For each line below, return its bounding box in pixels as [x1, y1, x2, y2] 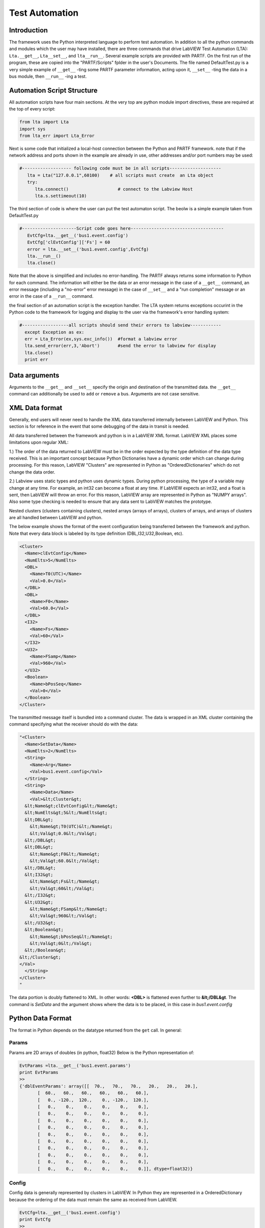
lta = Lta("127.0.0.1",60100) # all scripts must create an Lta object [27, 172, 213, 178]
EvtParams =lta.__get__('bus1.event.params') [19, 1062, 131, 1068]
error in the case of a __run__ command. [9, 293, 94, 299]
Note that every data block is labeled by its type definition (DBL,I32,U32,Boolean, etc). [9, 530, 184, 536]
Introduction [9, 26, 48, 34]
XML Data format [9, 403, 62, 412]
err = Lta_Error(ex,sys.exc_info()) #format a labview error [25, 336, 178, 342]
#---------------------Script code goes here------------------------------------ [19, 226, 224, 231]
